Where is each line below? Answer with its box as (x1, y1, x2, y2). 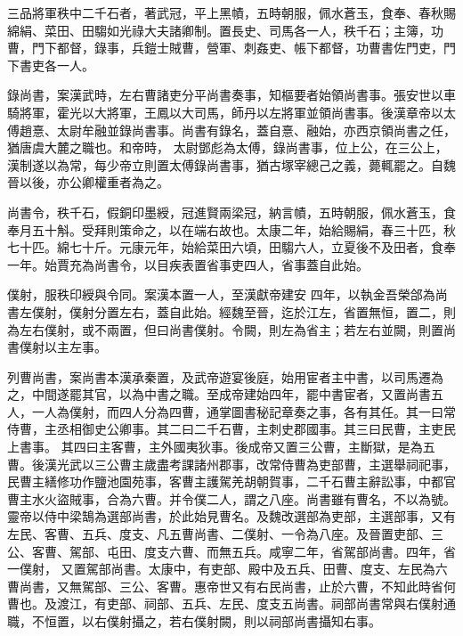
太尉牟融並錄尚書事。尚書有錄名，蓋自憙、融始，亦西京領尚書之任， (56, 120, 456, 139)
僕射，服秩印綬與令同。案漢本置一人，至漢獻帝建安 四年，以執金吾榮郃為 (7, 285, 435, 304)
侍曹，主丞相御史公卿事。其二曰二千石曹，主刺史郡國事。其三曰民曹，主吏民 (7, 420, 456, 438)
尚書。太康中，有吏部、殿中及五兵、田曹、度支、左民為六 (110, 559, 448, 578)
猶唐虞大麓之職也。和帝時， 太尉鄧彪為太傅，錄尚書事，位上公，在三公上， (7, 138, 448, 157)
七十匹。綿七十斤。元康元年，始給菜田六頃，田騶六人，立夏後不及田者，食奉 (7, 238, 456, 257)
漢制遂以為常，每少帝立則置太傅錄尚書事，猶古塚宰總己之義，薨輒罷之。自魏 (7, 155, 456, 174)
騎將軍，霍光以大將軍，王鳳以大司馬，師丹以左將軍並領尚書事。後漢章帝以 (7, 102, 443, 121)
